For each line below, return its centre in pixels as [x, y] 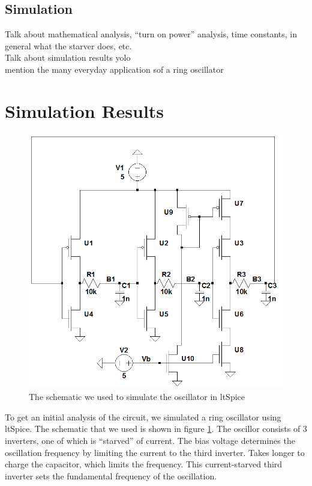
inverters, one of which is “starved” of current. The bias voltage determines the [150, 440]
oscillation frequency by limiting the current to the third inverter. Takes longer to [155, 452]
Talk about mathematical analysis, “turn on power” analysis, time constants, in [151, 34]
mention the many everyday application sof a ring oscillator [114, 69]
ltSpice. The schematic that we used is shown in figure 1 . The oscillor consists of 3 [156, 429]
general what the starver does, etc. [68, 45]
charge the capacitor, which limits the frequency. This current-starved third [144, 464]
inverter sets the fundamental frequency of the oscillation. [111, 475]
